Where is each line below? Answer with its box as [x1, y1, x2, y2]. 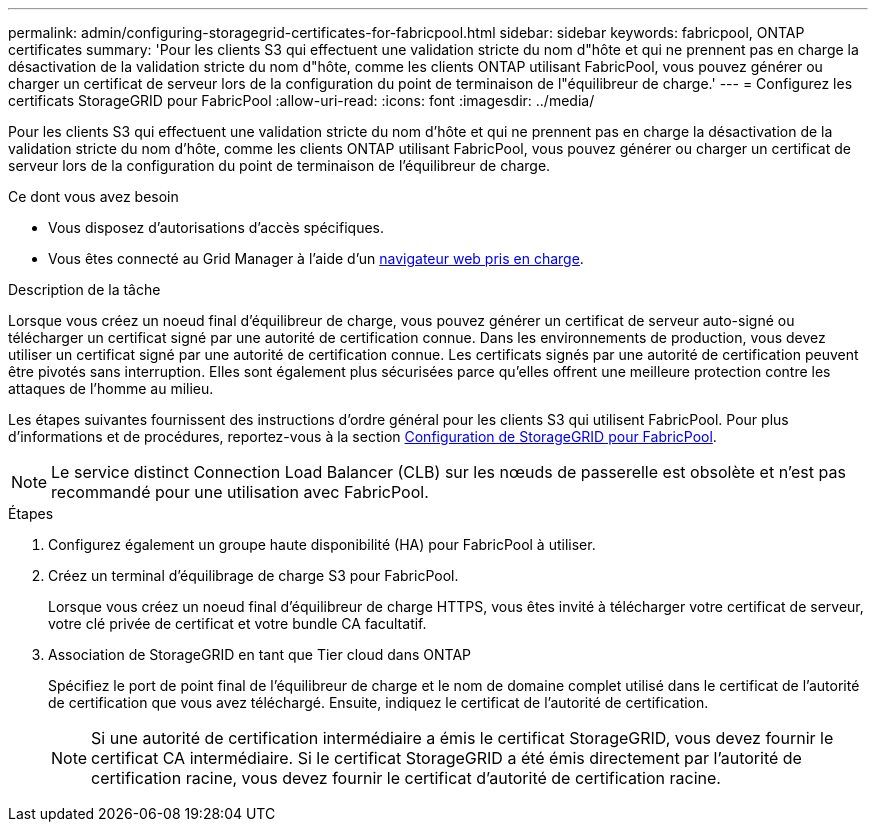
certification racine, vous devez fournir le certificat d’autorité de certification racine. [91, 768, 721, 788]
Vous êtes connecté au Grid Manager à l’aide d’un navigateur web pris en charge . [48, 250, 584, 267]
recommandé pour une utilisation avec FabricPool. [51, 482, 429, 502]
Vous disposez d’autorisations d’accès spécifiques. [48, 219, 384, 236]
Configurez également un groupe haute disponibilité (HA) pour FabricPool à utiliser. [48, 536, 596, 553]
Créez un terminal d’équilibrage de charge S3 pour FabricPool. [48, 567, 459, 584]
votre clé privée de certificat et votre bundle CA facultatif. [48, 615, 427, 632]
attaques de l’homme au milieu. [8, 380, 214, 397]
